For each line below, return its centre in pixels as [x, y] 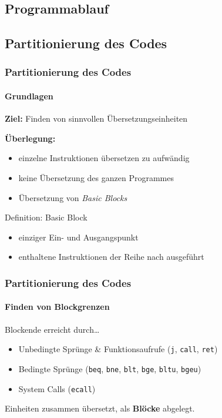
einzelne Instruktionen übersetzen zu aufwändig [104, 158]
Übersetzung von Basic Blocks [73, 197]
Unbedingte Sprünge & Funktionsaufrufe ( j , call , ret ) [118, 349]
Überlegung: [30, 138]
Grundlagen [29, 96]
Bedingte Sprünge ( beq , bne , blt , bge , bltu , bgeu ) [110, 368]
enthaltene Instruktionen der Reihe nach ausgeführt [111, 257]
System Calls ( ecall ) [57, 388]
